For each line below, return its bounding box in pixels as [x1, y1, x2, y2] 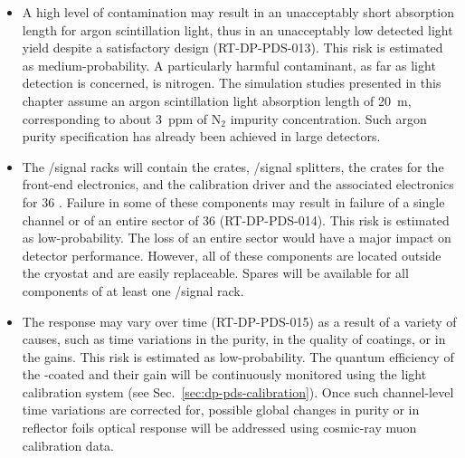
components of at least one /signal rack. [22, 281, 244, 300]
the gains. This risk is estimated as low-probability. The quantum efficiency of [22, 347, 454, 366]
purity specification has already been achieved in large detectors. [22, 127, 381, 146]
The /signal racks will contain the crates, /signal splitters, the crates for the [22, 157, 444, 176]
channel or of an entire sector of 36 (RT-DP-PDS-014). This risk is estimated [22, 210, 450, 229]
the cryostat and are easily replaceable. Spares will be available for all [22, 263, 409, 282]
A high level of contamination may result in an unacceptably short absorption [22, 3, 454, 21]
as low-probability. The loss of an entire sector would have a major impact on [22, 228, 451, 247]
